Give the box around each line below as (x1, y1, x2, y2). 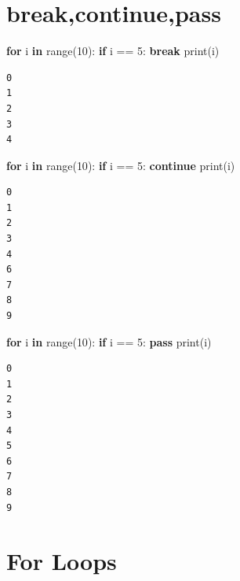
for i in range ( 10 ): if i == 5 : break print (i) (6, 43, 220, 59)
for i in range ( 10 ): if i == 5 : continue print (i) (6, 157, 235, 173)
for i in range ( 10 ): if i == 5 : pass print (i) (6, 333, 212, 350)
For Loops (6, 545, 117, 577)
